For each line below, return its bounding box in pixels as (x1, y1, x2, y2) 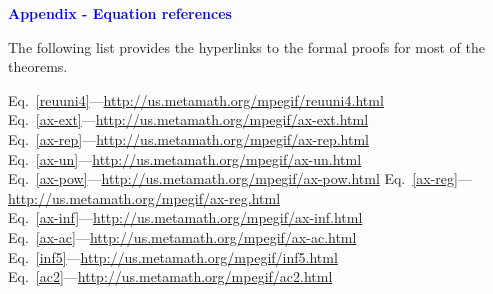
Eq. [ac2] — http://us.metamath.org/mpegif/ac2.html (8, 266, 333, 287)
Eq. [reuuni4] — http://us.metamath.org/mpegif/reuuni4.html (8, 89, 384, 110)
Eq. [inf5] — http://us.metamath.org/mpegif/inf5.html (8, 246, 338, 267)
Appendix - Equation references (8, 3, 232, 23)
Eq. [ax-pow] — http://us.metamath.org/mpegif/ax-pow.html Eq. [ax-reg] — (8, 168, 472, 189)
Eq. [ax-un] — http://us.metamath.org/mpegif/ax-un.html (8, 148, 362, 169)
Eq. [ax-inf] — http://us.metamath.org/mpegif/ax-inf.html (8, 207, 363, 228)
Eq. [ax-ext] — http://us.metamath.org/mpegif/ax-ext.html (8, 109, 369, 130)
